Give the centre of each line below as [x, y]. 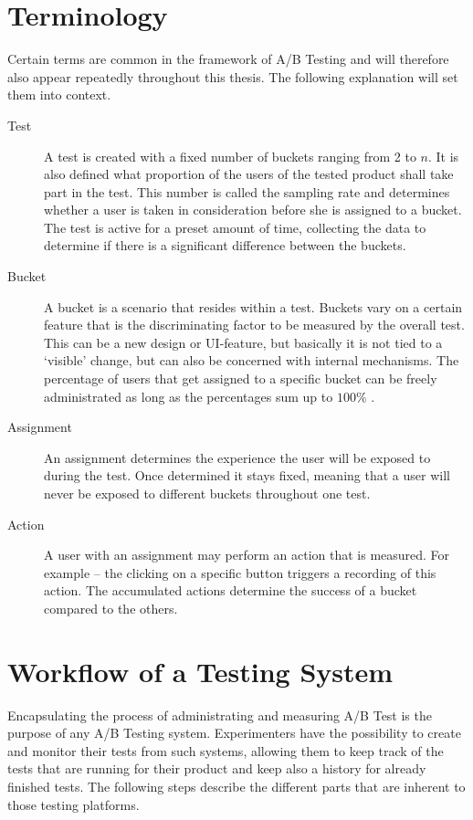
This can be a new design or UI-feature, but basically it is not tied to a [243, 342]
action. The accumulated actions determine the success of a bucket [231, 590]
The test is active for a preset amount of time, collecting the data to [235, 227]
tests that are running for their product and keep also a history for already [217, 768]
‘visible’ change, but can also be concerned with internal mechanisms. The [252, 360]
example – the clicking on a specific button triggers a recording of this [240, 572]
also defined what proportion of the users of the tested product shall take [249, 174]
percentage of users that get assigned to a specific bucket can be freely [241, 378]
